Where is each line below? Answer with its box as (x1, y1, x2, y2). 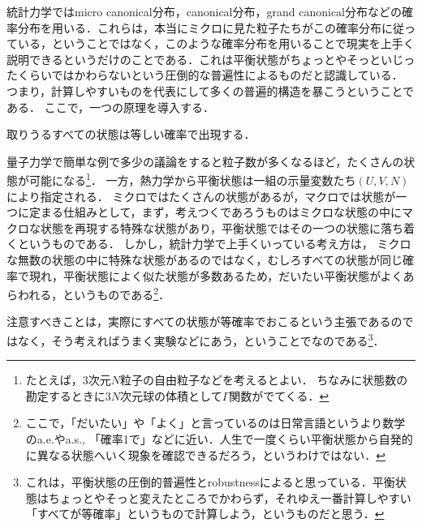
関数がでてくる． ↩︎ (229, 387, 329, 404)
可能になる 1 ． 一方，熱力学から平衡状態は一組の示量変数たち (28, 169, 356, 188)
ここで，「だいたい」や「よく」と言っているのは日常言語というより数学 (25, 414, 406, 431)
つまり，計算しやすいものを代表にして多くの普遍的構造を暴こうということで (6, 82, 415, 99)
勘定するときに (25, 387, 105, 404)
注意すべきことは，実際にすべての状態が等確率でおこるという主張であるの (6, 313, 403, 330)
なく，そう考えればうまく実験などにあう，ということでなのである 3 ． (17, 330, 385, 349)
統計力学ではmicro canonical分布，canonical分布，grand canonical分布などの (6, 3, 402, 19)
